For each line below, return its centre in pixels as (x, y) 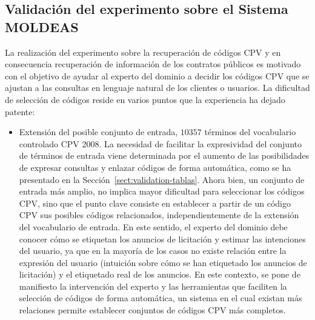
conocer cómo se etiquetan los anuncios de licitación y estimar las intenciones (162, 238)
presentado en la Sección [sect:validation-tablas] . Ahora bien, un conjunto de (162, 179)
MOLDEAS (42, 26)
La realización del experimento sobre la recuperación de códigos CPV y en (143, 52)
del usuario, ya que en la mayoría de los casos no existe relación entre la (153, 251)
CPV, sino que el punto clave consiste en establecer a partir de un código (155, 203)
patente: (20, 111)
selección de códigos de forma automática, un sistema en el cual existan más (161, 298)
